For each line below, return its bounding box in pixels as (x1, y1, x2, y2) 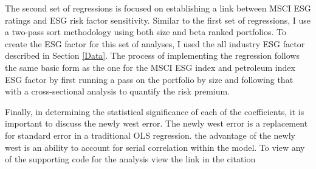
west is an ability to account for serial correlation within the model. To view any (5, 141, 305, 153)
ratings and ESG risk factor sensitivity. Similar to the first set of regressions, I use (5, 13, 311, 26)
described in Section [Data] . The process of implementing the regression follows (5, 49, 300, 62)
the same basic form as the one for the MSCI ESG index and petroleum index (5, 61, 295, 73)
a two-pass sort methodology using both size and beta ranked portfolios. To (5, 25, 286, 38)
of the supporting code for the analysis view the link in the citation (5, 153, 256, 165)
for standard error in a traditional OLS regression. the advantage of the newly (5, 128, 295, 141)
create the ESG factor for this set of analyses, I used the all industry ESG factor (5, 37, 305, 50)
